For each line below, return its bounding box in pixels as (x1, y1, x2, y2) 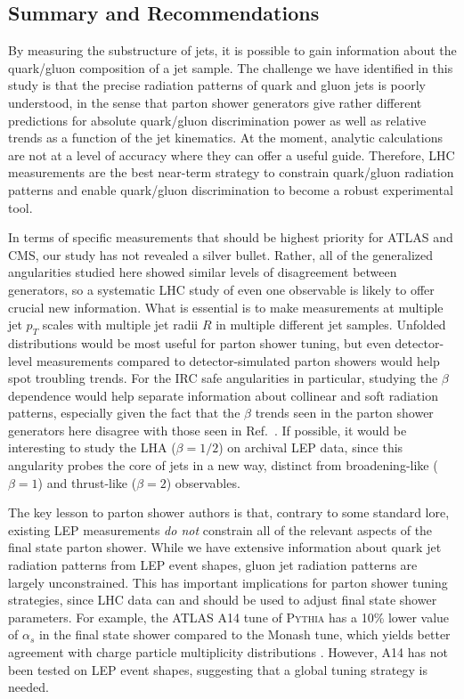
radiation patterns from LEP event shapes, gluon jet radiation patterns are (8, 556, 418, 574)
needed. (8, 678, 49, 696)
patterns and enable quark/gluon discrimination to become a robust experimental (8, 180, 453, 199)
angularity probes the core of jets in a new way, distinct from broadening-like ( (8, 456, 438, 475)
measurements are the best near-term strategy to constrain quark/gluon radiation (8, 163, 454, 182)
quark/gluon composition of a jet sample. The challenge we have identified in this (8, 58, 453, 77)
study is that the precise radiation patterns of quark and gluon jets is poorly (8, 76, 426, 94)
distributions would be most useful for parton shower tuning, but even (8, 333, 391, 352)
